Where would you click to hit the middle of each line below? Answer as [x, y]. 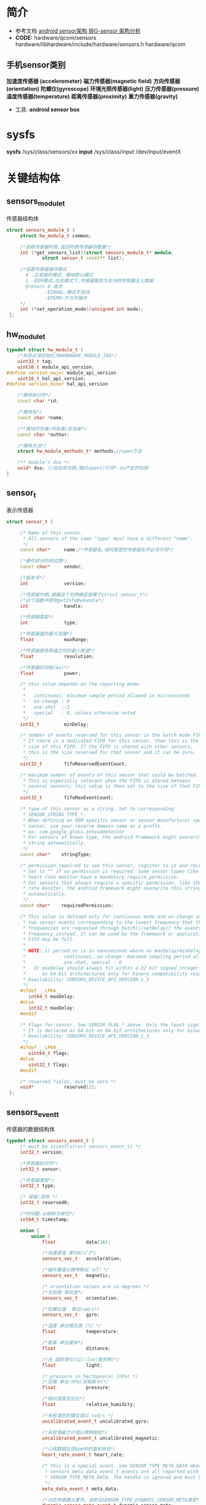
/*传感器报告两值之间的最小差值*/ [57, 651]
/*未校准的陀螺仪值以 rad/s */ [78, 1415]
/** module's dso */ [44, 462]
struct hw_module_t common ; [56, 236]
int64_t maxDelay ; [52, 997]
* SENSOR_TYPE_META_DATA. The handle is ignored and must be [124, 1477]
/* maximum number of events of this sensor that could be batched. [109, 775]
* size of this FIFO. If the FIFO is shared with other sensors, [108, 747]
